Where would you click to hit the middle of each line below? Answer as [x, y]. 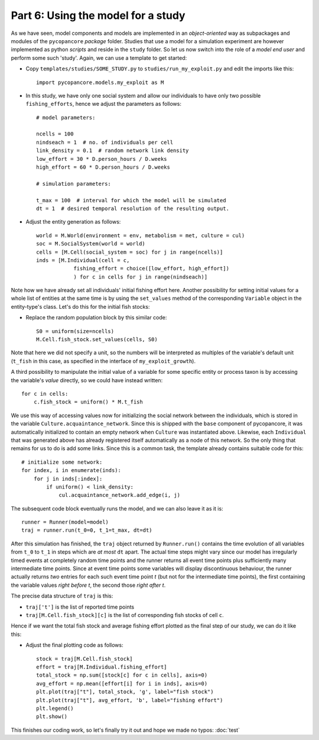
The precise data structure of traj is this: [62, 596]
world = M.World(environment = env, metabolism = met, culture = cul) [141, 235]
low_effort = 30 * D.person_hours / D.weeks [102, 159]
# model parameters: [66, 117]
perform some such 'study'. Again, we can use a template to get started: [99, 58]
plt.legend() [55, 708]
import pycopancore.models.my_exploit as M [100, 82]
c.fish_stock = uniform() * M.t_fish [88, 402]
